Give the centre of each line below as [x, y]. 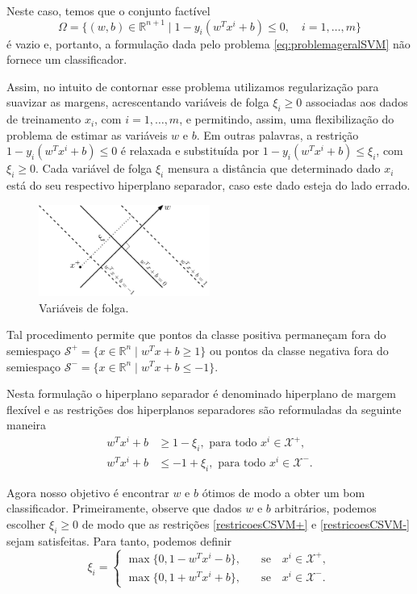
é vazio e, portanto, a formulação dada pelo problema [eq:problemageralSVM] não [208, 43]
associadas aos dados [357, 102]
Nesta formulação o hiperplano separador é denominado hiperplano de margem [202, 393]
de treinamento [44, 119]
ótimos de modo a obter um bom [284, 492]
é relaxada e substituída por [190, 151]
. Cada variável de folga [94, 168]
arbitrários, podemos [325, 508]
